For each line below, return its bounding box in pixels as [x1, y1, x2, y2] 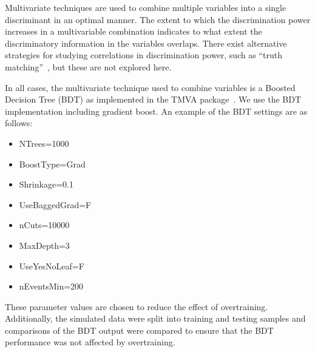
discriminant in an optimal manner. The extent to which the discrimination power [5, 13, 311, 25]
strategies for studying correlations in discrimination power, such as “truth [5, 49, 283, 61]
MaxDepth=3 [19, 239, 70, 251]
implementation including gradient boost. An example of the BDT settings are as [5, 104, 308, 117]
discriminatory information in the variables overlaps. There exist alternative [5, 36, 287, 49]
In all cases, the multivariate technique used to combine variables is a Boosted [5, 81, 296, 93]
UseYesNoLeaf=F [19, 259, 84, 272]
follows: [5, 117, 33, 129]
